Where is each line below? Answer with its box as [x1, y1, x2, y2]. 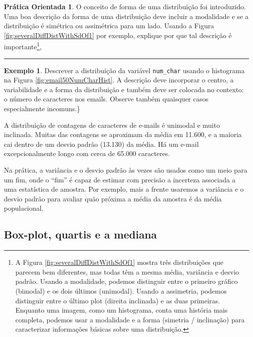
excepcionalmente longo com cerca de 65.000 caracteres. [4, 148, 170, 159]
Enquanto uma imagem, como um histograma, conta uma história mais [15, 305, 228, 315]
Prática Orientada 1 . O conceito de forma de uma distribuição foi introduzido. [4, 1, 246, 11]
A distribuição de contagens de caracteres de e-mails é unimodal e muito [4, 119, 220, 130]
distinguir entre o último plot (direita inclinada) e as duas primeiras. [15, 295, 220, 305]
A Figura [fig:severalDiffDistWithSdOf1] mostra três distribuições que [15, 257, 223, 267]
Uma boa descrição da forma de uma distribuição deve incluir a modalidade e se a [4, 11, 249, 21]
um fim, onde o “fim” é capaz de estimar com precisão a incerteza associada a [4, 174, 235, 184]
